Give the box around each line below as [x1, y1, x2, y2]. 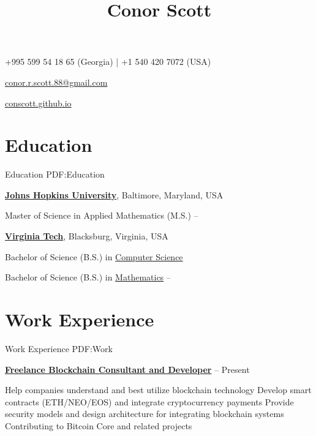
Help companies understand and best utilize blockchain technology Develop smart [5, 383, 312, 396]
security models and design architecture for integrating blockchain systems [5, 407, 284, 420]
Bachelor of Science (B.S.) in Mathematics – [5, 271, 171, 284]
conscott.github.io [5, 96, 72, 109]
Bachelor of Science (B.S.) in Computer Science [5, 250, 183, 263]
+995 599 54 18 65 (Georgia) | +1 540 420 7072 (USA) [5, 55, 211, 68]
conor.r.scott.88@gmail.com [5, 75, 108, 88]
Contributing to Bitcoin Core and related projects [5, 419, 192, 432]
